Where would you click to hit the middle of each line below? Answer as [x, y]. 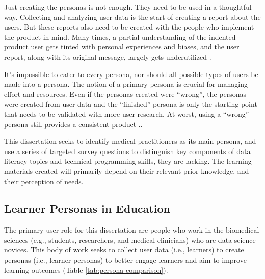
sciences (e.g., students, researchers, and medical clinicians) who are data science [130, 239]
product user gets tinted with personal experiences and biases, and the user [122, 47]
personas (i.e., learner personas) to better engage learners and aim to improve [125, 260]
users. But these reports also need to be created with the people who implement [129, 27]
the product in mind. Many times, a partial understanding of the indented [120, 36]
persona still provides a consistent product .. [73, 124]
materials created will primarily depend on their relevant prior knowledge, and [127, 171]
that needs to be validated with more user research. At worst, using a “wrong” [127, 113]
